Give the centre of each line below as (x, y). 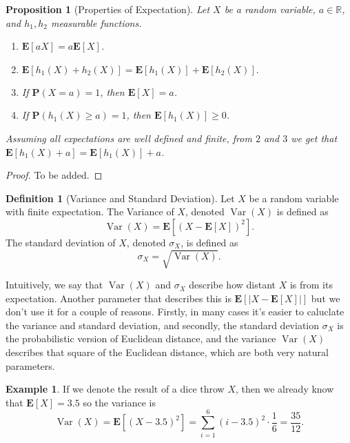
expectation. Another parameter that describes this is (119, 298)
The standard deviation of (61, 242)
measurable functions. (96, 22)
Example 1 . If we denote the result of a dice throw (115, 389)
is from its (311, 285)
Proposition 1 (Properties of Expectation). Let (108, 9)
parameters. (30, 365)
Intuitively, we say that (54, 285)
